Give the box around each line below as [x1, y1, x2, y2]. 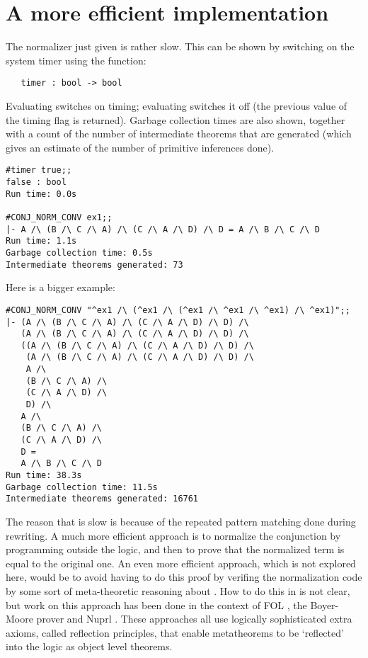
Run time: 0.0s [6, 188, 77, 199]
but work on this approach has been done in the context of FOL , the [6, 597, 307, 612]
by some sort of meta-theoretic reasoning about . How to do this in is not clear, [6, 583, 350, 598]
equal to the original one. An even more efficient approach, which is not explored [6, 555, 356, 570]
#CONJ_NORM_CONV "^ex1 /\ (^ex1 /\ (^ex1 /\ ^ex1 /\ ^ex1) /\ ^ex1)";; [6, 305, 350, 315]
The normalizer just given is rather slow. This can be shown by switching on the [6, 39, 355, 54]
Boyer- [310, 597, 339, 612]
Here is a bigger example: [6, 280, 115, 295]
